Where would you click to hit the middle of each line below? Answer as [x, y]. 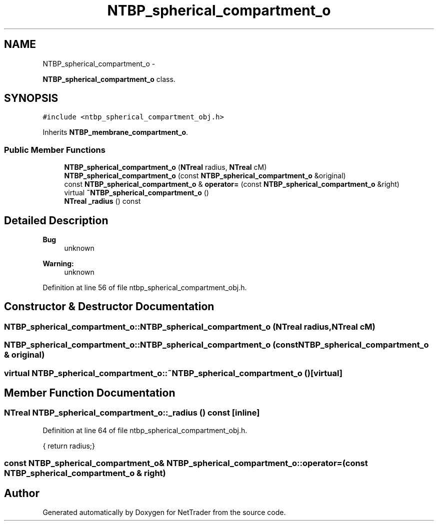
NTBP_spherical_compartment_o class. [109, 79]
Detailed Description [56, 220]
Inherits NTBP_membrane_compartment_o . [115, 132]
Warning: [58, 264]
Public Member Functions [55, 150]
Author [22, 493]
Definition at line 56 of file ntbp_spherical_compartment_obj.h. [145, 288]
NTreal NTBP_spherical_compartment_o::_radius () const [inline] [132, 413]
